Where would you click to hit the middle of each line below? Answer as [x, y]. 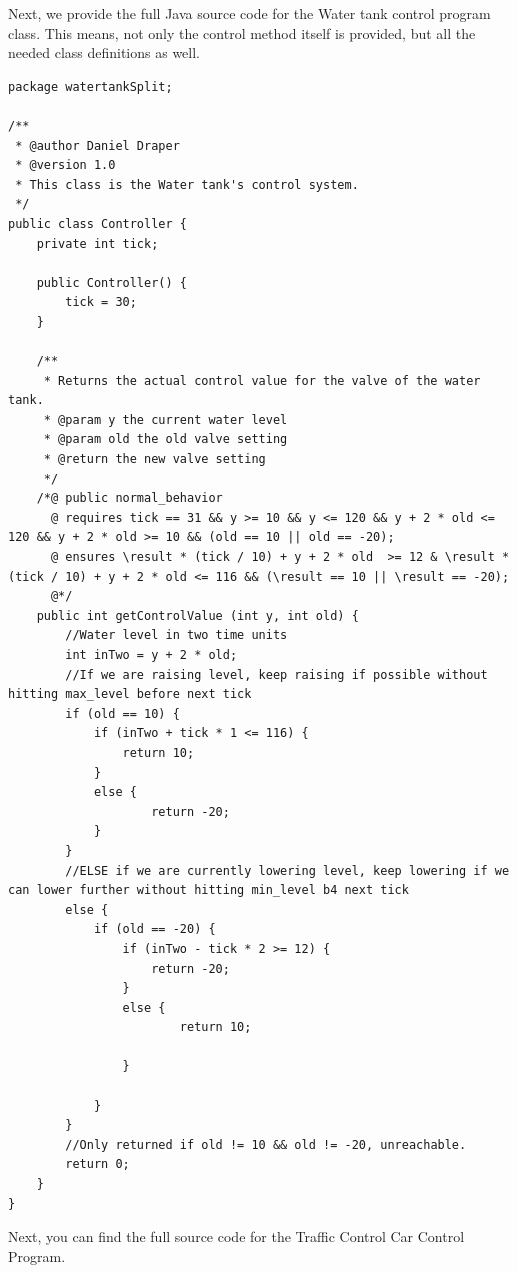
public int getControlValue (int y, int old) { [197, 615]
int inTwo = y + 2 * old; [151, 655]
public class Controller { [97, 223]
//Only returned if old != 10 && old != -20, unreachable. [266, 1144]
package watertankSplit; [90, 86]
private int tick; [97, 243]
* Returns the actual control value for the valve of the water [262, 380]
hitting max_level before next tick [130, 694]
